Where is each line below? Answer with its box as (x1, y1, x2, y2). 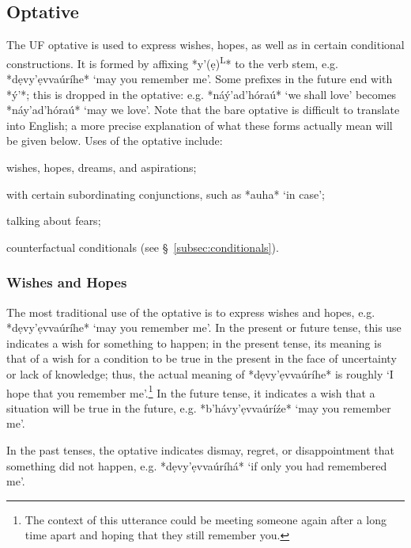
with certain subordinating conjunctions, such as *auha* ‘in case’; (6, 185, 326, 202)
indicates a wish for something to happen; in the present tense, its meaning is (6, 334, 382, 351)
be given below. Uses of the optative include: (6, 132, 223, 149)
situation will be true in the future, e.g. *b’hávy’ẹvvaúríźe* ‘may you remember (6, 399, 391, 416)
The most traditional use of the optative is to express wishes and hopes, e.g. (6, 303, 375, 320)
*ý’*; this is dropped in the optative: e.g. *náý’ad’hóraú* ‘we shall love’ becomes (6, 86, 397, 102)
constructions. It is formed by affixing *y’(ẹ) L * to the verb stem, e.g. (6, 52, 338, 71)
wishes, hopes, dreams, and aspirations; (6, 159, 197, 176)
